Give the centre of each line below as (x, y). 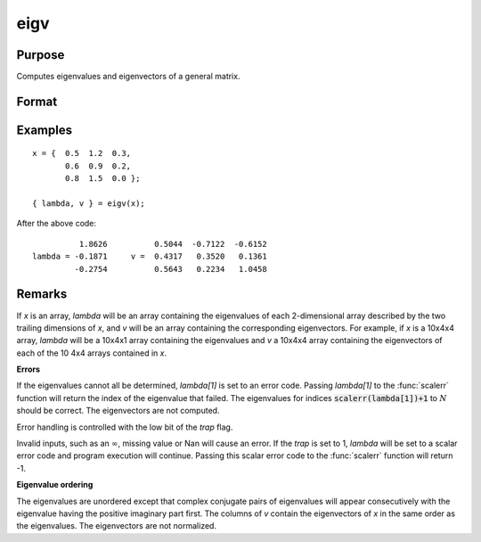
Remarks (42, 294)
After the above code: (57, 224)
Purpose (41, 55)
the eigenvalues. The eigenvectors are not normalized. (117, 526)
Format (37, 101)
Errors (28, 369)
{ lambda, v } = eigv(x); (89, 204)
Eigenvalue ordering (55, 485)
